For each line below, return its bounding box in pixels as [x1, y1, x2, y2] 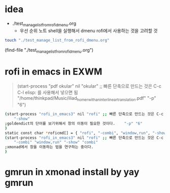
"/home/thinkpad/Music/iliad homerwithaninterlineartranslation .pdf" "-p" [17, 95, 156, 102]
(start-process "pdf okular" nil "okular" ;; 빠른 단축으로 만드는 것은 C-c [17, 83, 162, 89]
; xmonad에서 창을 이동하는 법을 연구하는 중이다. [5, 144, 94, 150]
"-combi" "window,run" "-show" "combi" [14, 140, 98, 145]
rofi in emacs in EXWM [5, 66, 103, 77]
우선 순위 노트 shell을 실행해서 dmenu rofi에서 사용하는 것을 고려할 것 [19, 27, 158, 33]
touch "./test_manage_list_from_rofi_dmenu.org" [5, 37, 110, 43]
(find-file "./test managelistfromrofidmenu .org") [5, 47, 94, 54]
